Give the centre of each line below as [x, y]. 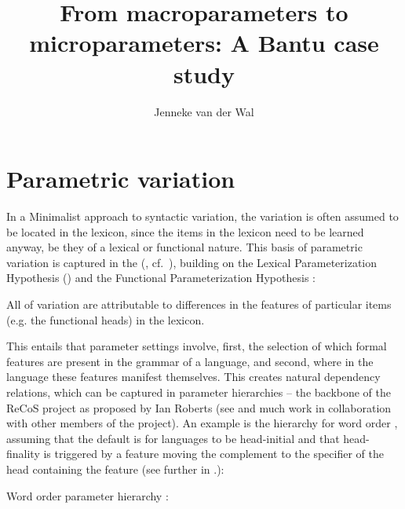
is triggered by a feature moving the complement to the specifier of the [213, 454]
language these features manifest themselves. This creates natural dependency [193, 377]
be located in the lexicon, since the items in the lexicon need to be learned [185, 231]
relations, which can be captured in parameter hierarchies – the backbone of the [199, 392]
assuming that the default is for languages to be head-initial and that [173, 438]
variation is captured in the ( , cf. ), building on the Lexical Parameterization [192, 262]
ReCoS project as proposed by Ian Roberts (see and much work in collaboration [199, 407]
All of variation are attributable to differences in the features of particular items [199, 304]
